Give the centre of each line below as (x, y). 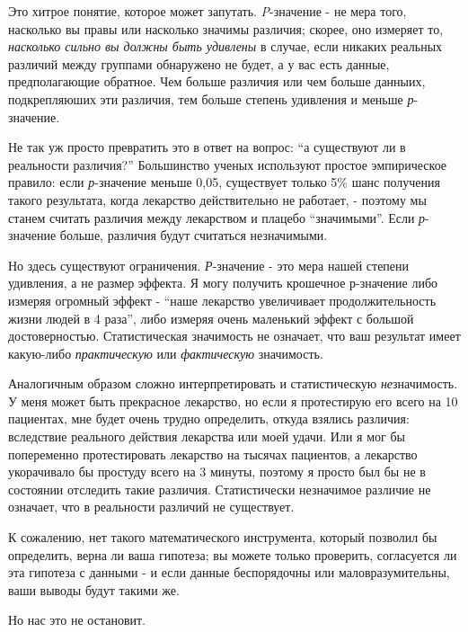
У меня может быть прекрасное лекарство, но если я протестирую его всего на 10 (233, 401)
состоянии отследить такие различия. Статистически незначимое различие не (220, 489)
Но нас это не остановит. (77, 620)
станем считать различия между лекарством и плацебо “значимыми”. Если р (217, 217)
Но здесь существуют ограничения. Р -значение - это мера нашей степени (209, 265)
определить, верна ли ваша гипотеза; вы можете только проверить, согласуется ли (233, 554)
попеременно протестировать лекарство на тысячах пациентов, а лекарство (213, 454)
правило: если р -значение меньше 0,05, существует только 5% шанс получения (224, 182)
